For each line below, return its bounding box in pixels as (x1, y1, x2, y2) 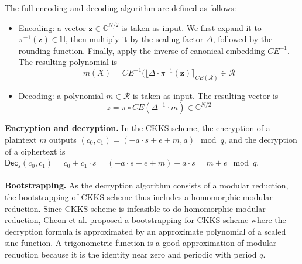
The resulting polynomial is (18, 56, 118, 68)
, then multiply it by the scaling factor (65, 33, 204, 45)
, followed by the (212, 33, 273, 45)
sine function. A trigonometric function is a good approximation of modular (5, 236, 277, 249)
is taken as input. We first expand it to (122, 21, 262, 33)
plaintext (5, 133, 37, 146)
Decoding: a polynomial (18, 90, 104, 102)
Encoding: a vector (18, 21, 86, 33)
